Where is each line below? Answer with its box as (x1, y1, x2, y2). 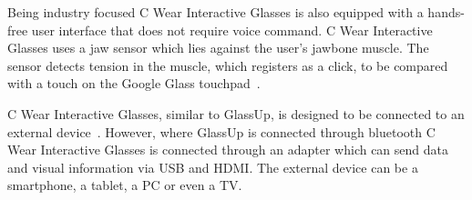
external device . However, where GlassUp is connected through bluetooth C (7, 122, 436, 141)
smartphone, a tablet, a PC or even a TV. (7, 175, 242, 195)
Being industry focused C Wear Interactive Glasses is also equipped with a (7, 3, 424, 21)
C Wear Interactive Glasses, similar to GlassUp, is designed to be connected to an (7, 104, 465, 123)
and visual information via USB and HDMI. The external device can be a (7, 157, 418, 176)
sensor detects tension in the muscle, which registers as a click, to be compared (7, 55, 448, 75)
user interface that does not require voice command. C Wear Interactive (31, 20, 433, 39)
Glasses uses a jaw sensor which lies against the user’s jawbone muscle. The (7, 38, 429, 57)
